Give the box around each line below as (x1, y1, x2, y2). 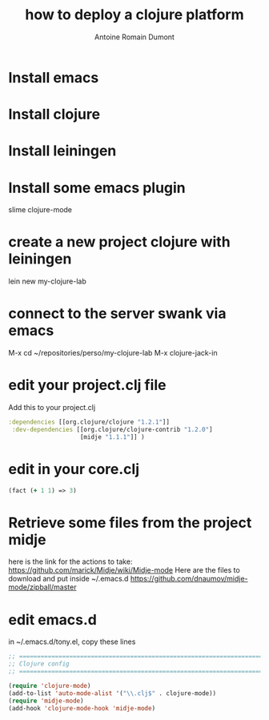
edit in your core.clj (8, 460, 140, 478)
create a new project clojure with (8, 233, 231, 251)
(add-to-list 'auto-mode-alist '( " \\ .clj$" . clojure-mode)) (8, 689, 217, 698)
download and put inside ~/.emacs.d (8, 574, 129, 584)
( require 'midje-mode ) (8, 697, 84, 705)
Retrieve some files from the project (8, 513, 252, 532)
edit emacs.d (8, 610, 98, 629)
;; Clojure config (8, 660, 70, 668)
